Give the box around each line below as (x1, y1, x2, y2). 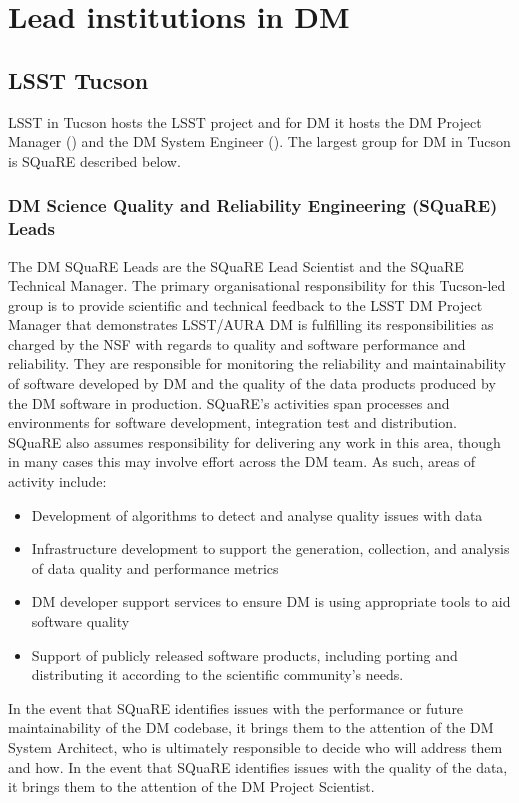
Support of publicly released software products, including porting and (31, 644, 458, 665)
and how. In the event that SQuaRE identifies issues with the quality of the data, (8, 756, 508, 777)
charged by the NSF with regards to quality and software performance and (8, 333, 466, 354)
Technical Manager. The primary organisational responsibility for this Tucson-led (8, 275, 506, 296)
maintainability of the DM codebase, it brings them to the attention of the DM (8, 717, 494, 738)
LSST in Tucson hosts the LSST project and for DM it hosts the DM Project (8, 111, 482, 132)
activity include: (8, 471, 107, 492)
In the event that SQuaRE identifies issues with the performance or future (8, 697, 464, 718)
